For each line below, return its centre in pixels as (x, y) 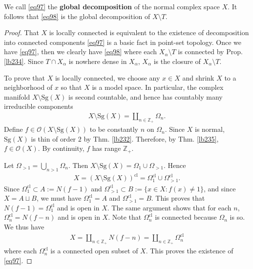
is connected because (186, 217)
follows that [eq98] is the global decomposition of (77, 16)
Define (13, 129)
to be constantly (114, 129)
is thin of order (53, 138)
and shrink (198, 77)
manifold (17, 96)
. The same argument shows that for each (169, 207)
